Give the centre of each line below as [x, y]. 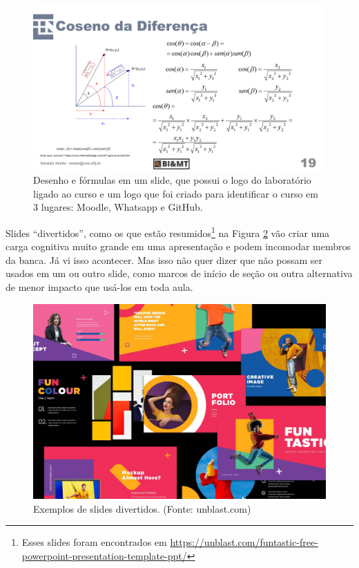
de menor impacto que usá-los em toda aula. [99, 286]
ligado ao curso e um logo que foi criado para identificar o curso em [176, 193]
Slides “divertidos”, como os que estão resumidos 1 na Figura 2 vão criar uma [168, 231]
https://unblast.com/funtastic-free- [244, 542]
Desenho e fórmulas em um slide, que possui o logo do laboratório [172, 180]
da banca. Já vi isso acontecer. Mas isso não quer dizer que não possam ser [164, 259]
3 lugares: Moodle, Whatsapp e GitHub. [118, 207]
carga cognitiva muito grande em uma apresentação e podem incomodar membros [178, 246]
